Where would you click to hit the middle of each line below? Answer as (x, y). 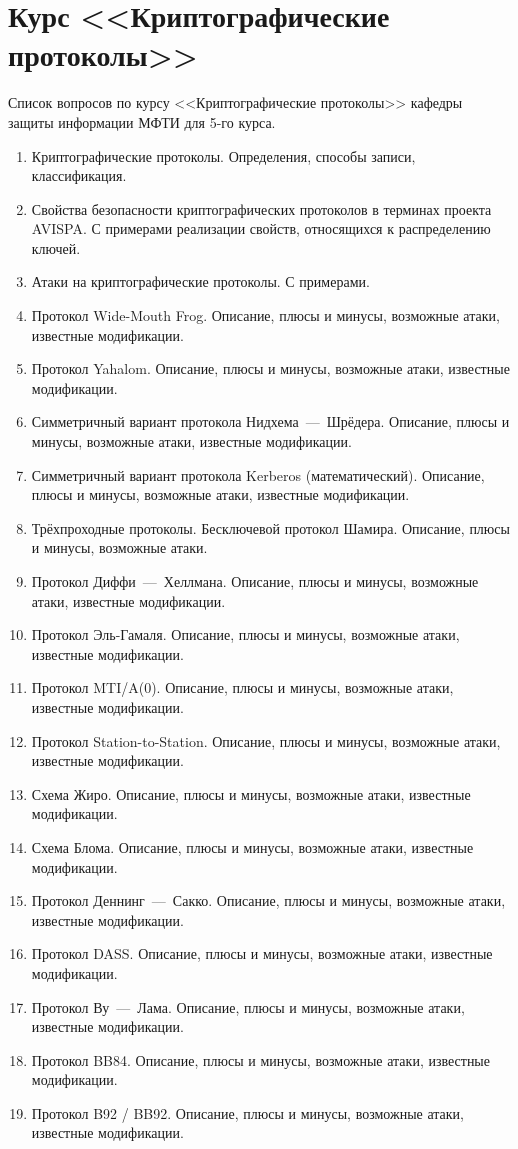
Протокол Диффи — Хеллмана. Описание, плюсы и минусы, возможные (255, 581)
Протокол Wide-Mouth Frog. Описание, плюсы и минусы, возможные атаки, (265, 315)
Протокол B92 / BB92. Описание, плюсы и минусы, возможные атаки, (248, 1112)
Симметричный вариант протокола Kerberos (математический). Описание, (258, 474)
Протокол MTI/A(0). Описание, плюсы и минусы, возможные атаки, (242, 687)
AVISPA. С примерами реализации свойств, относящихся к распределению (261, 228)
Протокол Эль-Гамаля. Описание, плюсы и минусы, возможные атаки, (245, 634)
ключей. (56, 247)
